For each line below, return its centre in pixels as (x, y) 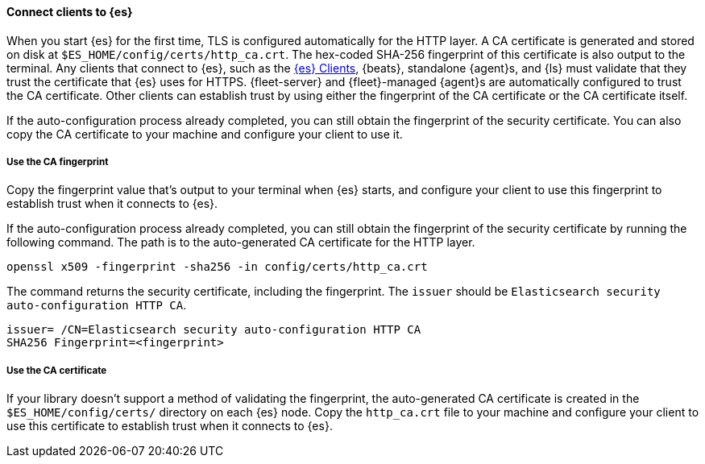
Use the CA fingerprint (58, 162)
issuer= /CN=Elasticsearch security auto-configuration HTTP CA (214, 330)
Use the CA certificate (57, 370)
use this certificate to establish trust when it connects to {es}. (170, 426)
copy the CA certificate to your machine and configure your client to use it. (205, 134)
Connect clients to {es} (70, 12)
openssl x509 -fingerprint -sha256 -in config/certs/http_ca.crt (217, 267)
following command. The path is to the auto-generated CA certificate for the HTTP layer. (241, 242)
